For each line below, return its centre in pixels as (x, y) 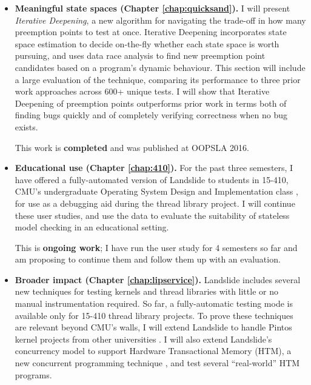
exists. (26, 126)
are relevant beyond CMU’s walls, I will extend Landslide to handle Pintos (153, 327)
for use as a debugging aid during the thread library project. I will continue (155, 203)
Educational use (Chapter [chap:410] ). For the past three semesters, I (154, 168)
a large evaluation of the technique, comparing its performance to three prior (158, 79)
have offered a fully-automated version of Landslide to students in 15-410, (152, 179)
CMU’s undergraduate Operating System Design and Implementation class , (156, 191)
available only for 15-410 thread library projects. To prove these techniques (154, 315)
